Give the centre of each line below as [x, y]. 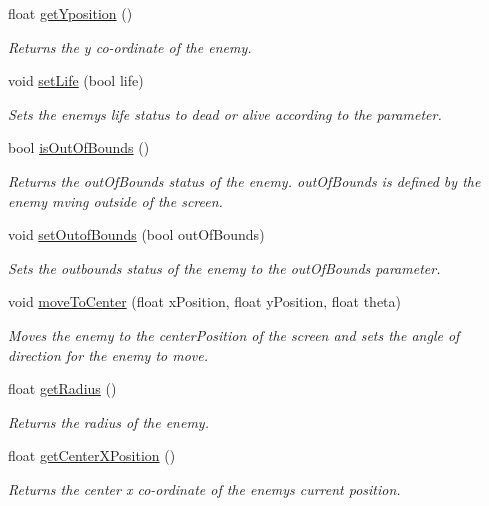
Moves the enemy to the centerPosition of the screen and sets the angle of [234, 334]
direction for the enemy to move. [108, 354]
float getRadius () [62, 388]
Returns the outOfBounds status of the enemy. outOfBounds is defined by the [244, 180]
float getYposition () [70, 13]
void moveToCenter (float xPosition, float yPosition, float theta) [205, 301]
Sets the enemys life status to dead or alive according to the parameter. [225, 113]
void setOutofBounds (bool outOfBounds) [136, 234]
